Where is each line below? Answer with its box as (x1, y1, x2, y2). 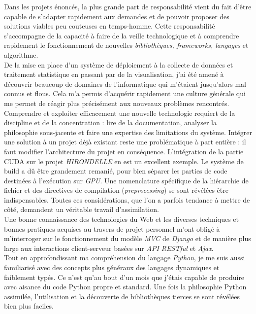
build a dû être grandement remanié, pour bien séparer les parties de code (4, 166, 227, 176)
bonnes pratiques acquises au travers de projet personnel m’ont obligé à (4, 223, 220, 234)
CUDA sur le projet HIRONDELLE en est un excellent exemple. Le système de (4, 156, 244, 166)
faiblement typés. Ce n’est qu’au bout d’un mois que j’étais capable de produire (4, 272, 245, 282)
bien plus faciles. (4, 301, 54, 311)
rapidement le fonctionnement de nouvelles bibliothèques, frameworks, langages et (4, 40, 249, 50)
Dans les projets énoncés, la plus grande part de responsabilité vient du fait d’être (4, 1, 252, 11)
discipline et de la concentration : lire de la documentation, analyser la (4, 117, 217, 128)
